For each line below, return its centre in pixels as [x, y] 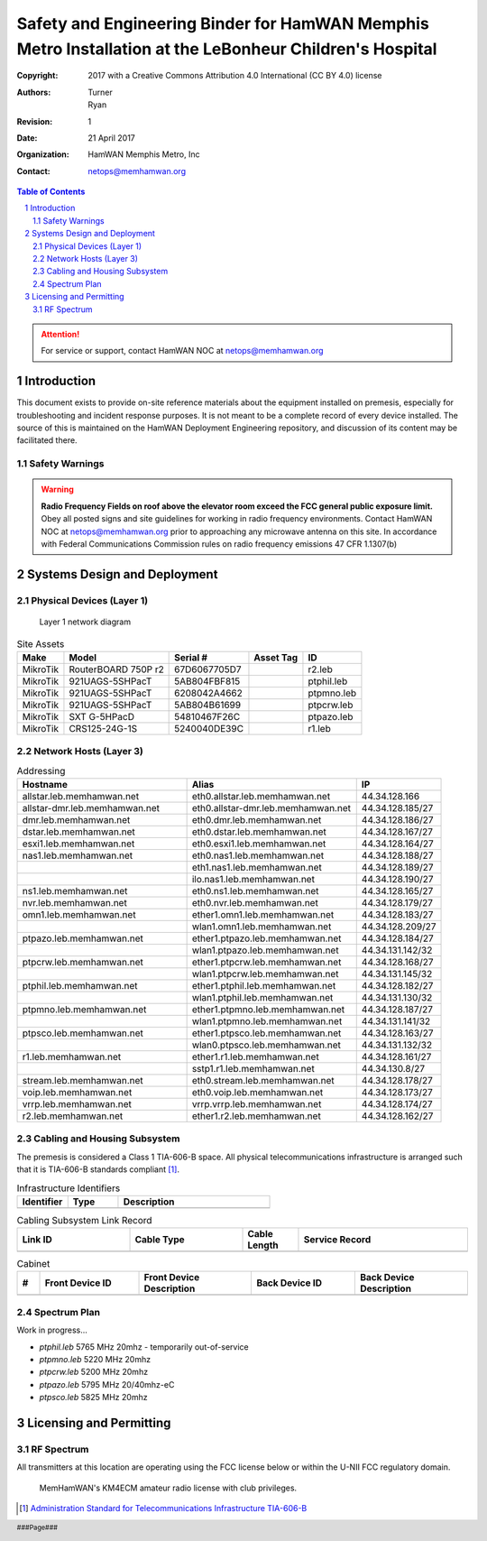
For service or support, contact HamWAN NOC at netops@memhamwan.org [182, 351]
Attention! [60, 334]
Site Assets [41, 643]
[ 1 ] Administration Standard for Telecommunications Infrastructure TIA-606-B [163, 1509]
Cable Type [160, 1240]
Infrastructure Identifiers [69, 1188]
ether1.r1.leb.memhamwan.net [255, 1057]
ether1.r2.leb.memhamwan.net [257, 1116]
